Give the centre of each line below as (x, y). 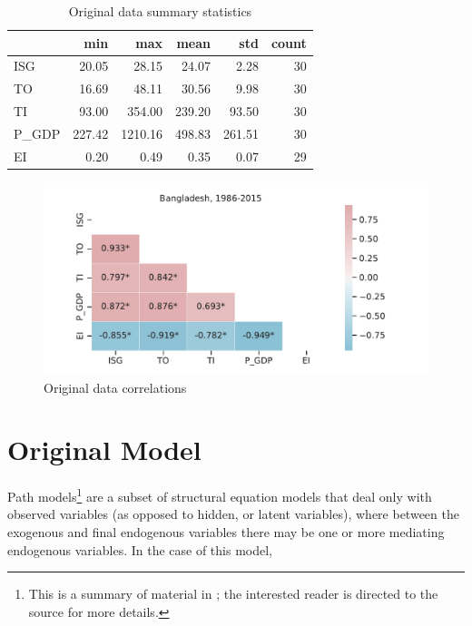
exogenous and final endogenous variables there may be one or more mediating (226, 532)
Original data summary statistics (160, 11)
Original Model (104, 450)
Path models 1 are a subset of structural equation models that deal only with (220, 495)
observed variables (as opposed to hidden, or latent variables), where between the (233, 514)
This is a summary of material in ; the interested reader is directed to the (233, 594)
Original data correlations (115, 387)
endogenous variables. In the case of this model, (140, 549)
